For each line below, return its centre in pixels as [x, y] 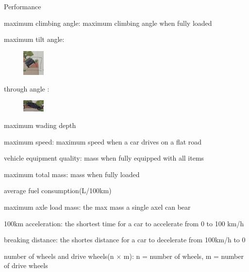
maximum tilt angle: [34, 39]
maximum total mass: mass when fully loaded [72, 174]
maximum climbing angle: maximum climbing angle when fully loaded [108, 23]
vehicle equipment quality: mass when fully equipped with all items [104, 158]
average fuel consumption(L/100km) [58, 190]
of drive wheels [26, 265]
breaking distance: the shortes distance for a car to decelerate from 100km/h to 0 [125, 240]
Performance [23, 6]
